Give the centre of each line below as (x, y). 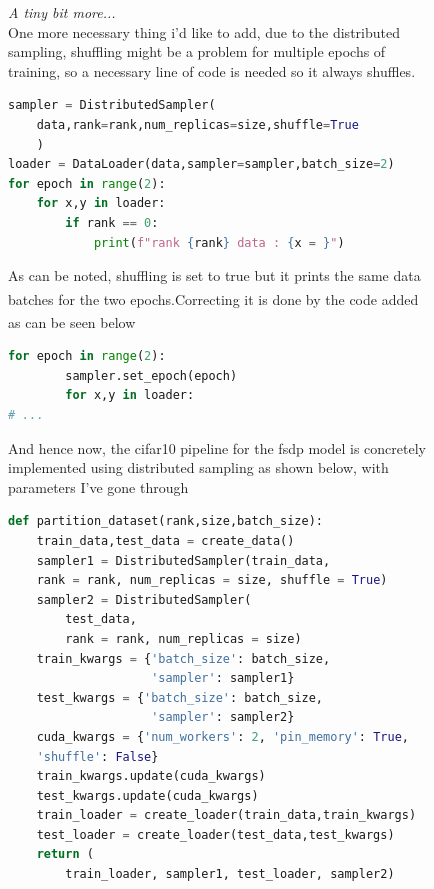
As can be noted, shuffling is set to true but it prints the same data (214, 275)
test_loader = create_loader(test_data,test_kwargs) (215, 834)
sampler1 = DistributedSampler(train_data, (183, 560)
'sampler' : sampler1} (223, 678)
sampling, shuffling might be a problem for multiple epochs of (197, 51)
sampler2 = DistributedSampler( (144, 599)
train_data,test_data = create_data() (165, 540)
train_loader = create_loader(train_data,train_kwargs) (226, 815)
